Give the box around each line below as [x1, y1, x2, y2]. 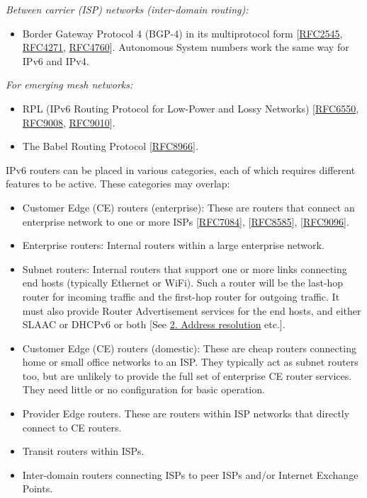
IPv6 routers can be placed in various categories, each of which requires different [6, 162, 356, 177]
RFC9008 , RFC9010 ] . [22, 115, 115, 129]
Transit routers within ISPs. [22, 444, 145, 458]
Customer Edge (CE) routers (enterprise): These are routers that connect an [22, 199, 355, 214]
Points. [22, 481, 53, 496]
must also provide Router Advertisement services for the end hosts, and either [22, 303, 361, 318]
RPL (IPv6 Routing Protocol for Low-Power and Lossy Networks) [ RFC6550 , [22, 100, 359, 115]
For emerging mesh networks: [6, 77, 133, 92]
